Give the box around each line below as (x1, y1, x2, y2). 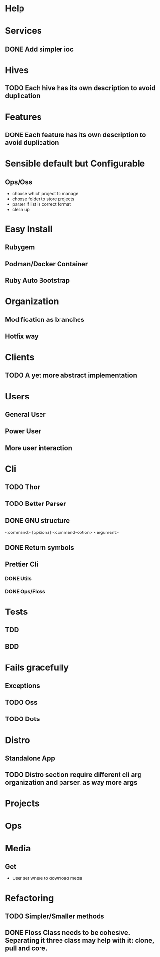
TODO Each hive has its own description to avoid (5, 84, 156, 92)
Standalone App (5, 754, 55, 762)
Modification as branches (5, 315, 85, 324)
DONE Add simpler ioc (5, 45, 74, 53)
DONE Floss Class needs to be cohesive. (5, 929, 130, 937)
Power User (5, 427, 41, 435)
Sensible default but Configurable (5, 158, 145, 169)
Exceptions (5, 682, 40, 690)
